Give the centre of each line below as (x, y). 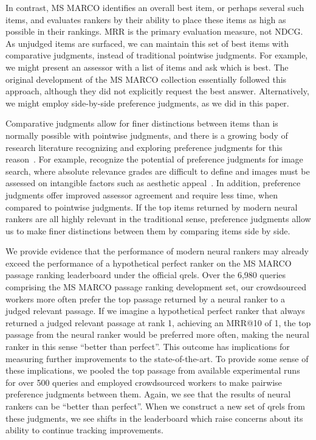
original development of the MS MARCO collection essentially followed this (146, 79)
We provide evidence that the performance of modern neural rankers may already (157, 251)
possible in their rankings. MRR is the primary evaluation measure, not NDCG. (154, 31)
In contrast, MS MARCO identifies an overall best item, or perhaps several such (155, 7)
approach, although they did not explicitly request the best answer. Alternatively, (157, 91)
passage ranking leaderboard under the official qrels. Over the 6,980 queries (146, 275)
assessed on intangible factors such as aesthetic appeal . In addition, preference (153, 183)
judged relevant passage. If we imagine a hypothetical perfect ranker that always (155, 311)
